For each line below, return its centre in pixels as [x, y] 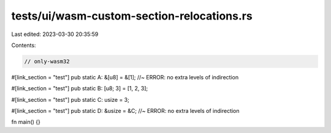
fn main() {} [26, 122]
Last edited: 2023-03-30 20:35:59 [55, 34]
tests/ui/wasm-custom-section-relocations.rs [132, 16]
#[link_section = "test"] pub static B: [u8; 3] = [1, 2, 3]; [80, 88]
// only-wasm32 [47, 61]
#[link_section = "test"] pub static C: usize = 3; [70, 99]
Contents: [24, 45]
